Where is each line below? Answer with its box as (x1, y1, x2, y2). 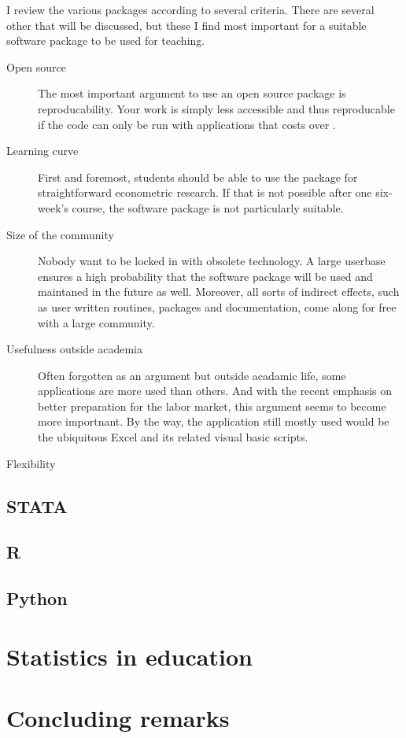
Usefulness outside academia (6, 341, 142, 357)
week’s (38, 199, 68, 216)
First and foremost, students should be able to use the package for (38, 168, 358, 185)
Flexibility (6, 455, 56, 471)
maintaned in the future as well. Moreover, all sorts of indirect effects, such (38, 283, 400, 300)
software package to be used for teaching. (6, 32, 205, 49)
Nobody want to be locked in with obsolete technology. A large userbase (38, 253, 386, 269)
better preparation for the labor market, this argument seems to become (38, 397, 386, 414)
